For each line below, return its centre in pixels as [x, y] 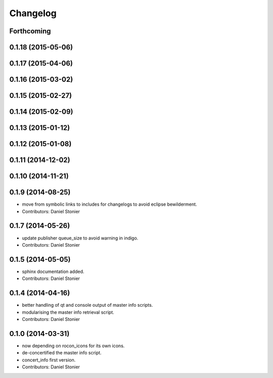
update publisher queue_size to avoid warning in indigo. [80, 238]
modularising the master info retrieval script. [68, 312]
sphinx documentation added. [53, 271]
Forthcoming [30, 31]
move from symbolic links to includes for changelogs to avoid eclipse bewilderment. [109, 204]
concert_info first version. [49, 360]
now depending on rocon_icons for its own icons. [73, 346]
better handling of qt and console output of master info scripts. [87, 305]
